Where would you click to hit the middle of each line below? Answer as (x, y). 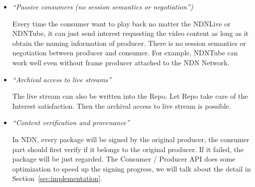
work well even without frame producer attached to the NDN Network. (121, 62)
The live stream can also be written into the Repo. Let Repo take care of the (130, 96)
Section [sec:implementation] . (57, 178)
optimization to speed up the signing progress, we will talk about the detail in (131, 168)
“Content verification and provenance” (71, 122)
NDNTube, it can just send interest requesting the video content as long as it (130, 33)
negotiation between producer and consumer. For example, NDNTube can (125, 53)
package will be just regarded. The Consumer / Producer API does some (124, 159)
